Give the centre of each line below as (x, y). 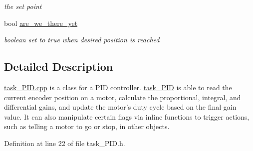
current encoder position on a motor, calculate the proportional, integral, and (123, 97)
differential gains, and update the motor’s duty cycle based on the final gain (120, 107)
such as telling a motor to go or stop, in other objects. (87, 126)
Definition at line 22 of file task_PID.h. (65, 143)
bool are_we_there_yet (41, 23)
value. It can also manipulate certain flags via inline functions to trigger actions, (127, 116)
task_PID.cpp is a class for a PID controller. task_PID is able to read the (118, 87)
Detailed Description (59, 67)
